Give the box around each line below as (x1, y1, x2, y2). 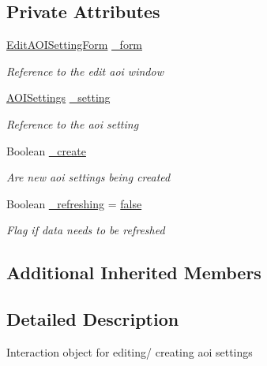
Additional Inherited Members (6, 260, 261, 285)
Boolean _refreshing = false (6, 195, 142, 211)
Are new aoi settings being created (6, 169, 171, 185)
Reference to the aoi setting (6, 115, 139, 132)
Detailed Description (6, 307, 179, 331)
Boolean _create (6, 142, 86, 159)
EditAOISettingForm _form (6, 36, 143, 53)
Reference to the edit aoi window (6, 62, 164, 79)
